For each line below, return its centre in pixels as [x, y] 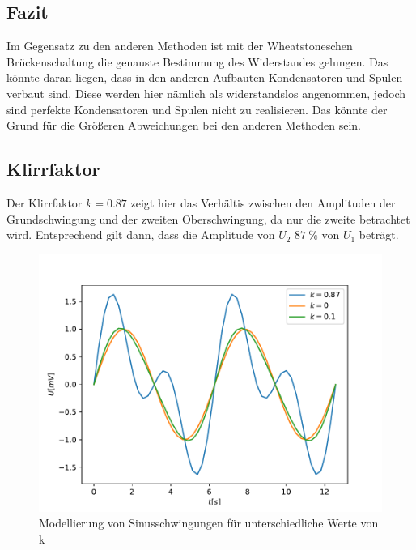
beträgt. [379, 234]
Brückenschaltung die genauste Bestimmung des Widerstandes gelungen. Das [197, 61]
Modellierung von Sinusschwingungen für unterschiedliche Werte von [209, 523]
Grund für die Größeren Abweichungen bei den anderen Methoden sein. [184, 125]
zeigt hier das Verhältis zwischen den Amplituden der [263, 202]
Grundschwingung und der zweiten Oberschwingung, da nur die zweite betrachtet [208, 218]
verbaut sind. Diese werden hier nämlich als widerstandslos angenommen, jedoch [206, 93]
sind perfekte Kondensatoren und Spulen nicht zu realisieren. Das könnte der [197, 109]
